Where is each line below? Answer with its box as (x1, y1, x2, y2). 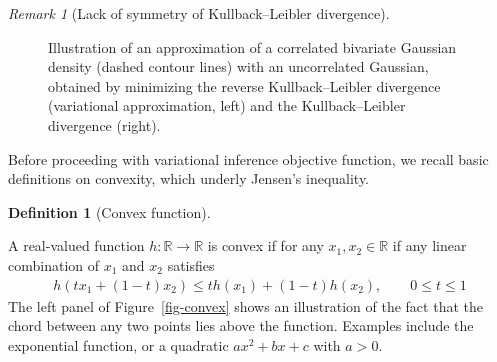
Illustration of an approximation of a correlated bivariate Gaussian (48, 36, 457, 57)
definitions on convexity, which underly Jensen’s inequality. (8, 168, 370, 189)
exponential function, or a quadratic (8, 334, 229, 355)
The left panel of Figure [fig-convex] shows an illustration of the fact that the (8, 295, 483, 316)
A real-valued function (8, 235, 145, 256)
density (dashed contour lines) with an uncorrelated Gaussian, (48, 56, 429, 77)
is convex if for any (207, 235, 324, 256)
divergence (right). (48, 114, 161, 135)
